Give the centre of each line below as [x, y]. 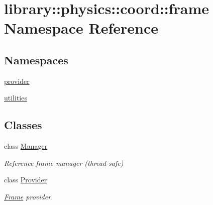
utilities [16, 98]
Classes [23, 125]
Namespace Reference [81, 28]
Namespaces [36, 60]
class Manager [26, 146]
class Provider [26, 180]
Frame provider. [29, 196]
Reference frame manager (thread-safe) [64, 163]
